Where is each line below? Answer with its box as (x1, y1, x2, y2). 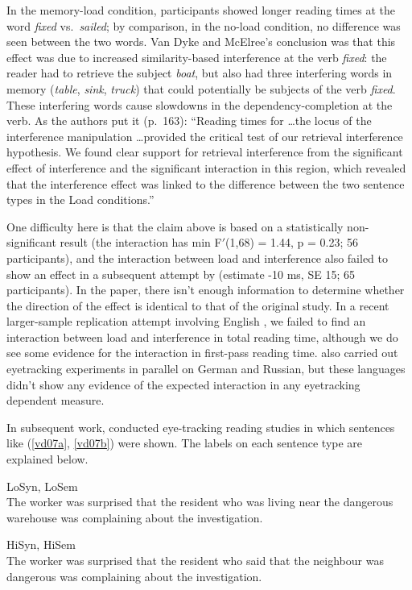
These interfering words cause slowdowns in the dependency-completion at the (6, 96, 393, 113)
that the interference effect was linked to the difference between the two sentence (6, 175, 405, 192)
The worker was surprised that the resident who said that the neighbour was (6, 552, 384, 568)
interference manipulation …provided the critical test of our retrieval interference (6, 127, 403, 144)
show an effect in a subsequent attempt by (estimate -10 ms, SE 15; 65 (6, 265, 355, 282)
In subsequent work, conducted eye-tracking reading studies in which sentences (6, 418, 395, 435)
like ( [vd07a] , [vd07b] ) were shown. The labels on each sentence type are (6, 434, 363, 451)
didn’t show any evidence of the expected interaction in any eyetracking (6, 376, 360, 393)
